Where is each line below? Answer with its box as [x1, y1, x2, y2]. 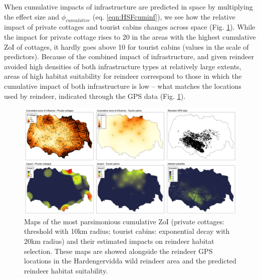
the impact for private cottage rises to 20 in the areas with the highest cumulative [4, 31, 256, 42]
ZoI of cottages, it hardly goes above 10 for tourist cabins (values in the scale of [4, 41, 249, 52]
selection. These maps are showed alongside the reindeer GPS [24, 245, 213, 256]
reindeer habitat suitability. [24, 265, 108, 275]
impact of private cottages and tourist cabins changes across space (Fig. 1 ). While [4, 22, 255, 32]
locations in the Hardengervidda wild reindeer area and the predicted [24, 255, 236, 266]
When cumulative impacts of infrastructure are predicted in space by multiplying [4, 2, 253, 12]
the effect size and [4, 11, 60, 22]
